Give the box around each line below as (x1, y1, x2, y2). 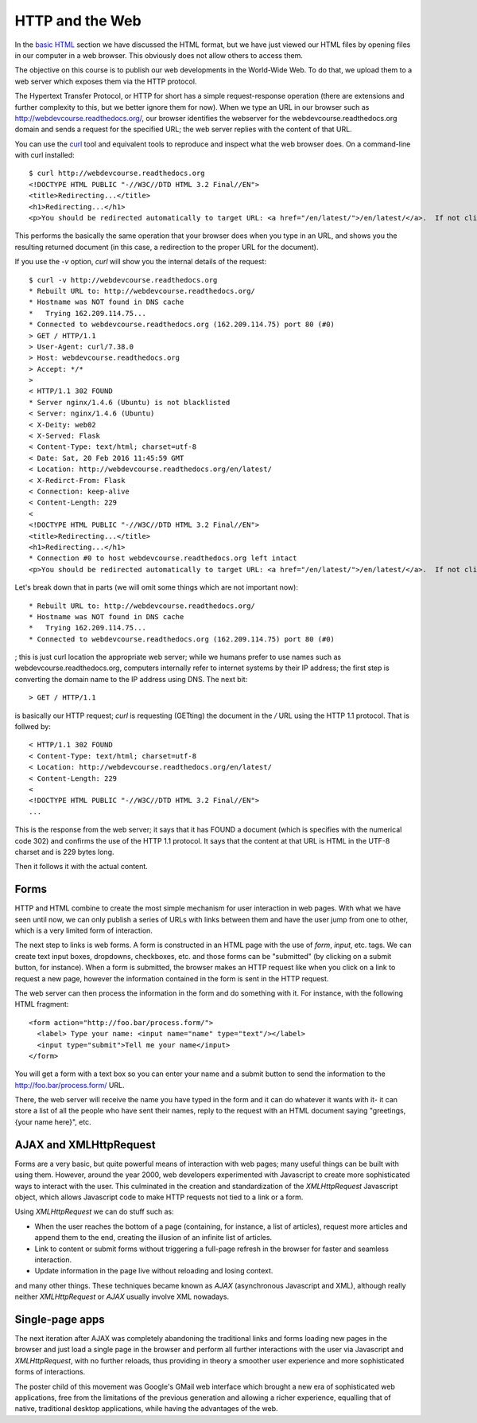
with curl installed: (14, 150, 75, 160)
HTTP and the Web (14, 12, 142, 29)
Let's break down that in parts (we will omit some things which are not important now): (14, 583, 298, 592)
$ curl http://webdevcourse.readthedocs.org (29, 169, 206, 178)
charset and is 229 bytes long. (14, 847, 114, 856)
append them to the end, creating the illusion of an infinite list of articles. (34, 1233, 273, 1242)
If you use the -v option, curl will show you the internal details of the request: (14, 257, 266, 267)
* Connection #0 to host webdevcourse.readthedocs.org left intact (29, 554, 297, 563)
